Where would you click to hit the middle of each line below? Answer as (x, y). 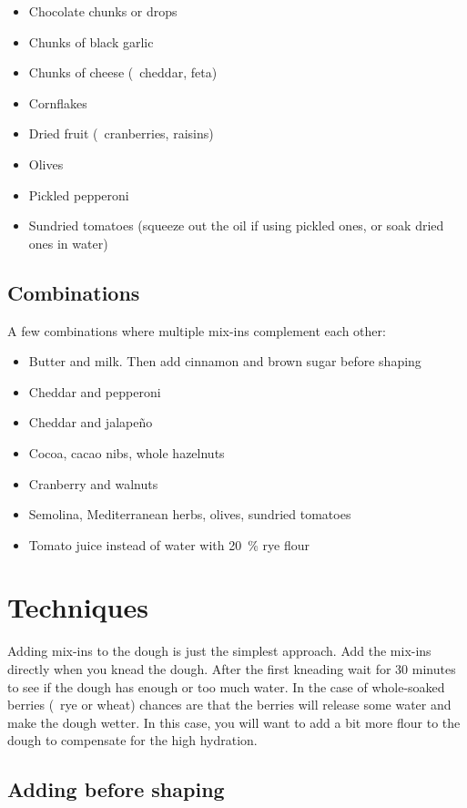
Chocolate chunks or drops (103, 11)
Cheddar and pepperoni (95, 391)
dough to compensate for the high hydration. (132, 740)
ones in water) (68, 243)
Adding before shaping (116, 789)
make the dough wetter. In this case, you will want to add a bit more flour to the (234, 722)
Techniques (78, 607)
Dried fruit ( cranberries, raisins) (121, 133)
